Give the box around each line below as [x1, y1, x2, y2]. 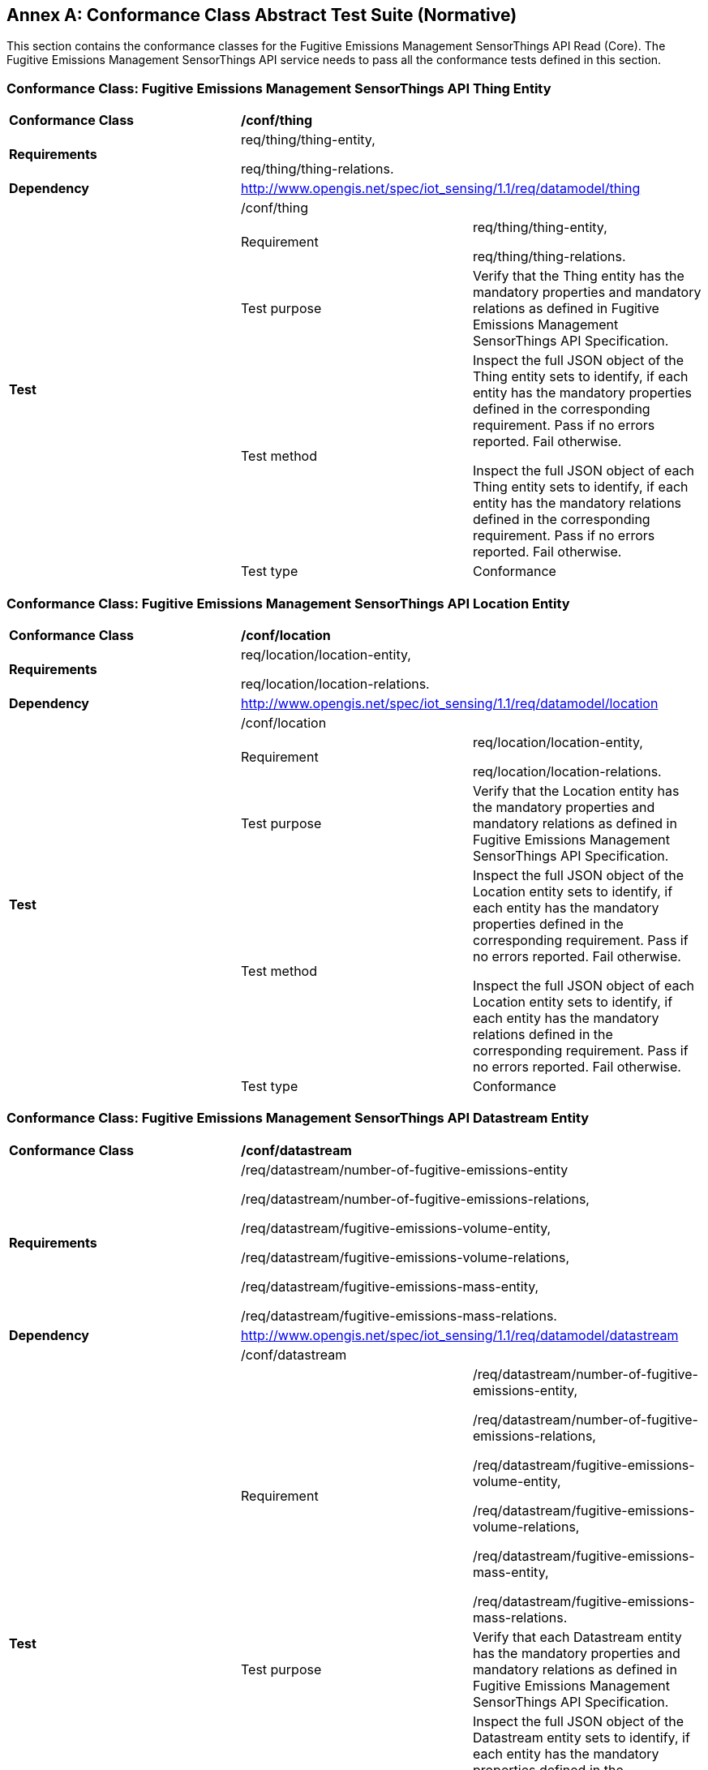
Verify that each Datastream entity [472, 1628, 682, 1645]
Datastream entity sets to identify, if [472, 1729, 690, 1746]
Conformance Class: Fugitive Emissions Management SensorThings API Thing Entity [6, 79, 551, 97]
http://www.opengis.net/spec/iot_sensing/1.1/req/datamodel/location [240, 694, 659, 711]
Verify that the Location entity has [472, 782, 680, 799]
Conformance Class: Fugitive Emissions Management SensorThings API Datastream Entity [6, 1110, 590, 1127]
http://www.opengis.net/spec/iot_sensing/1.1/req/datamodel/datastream [240, 1326, 679, 1343]
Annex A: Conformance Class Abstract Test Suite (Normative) [6, 5, 517, 25]
